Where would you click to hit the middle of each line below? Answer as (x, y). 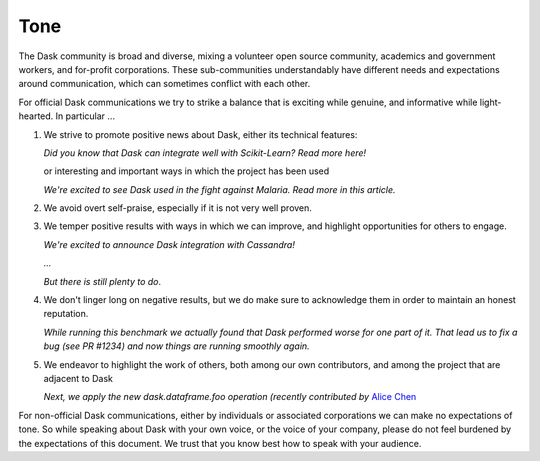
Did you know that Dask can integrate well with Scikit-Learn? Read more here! (205, 152)
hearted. (36, 116)
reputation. (66, 314)
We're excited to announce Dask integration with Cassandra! (169, 244)
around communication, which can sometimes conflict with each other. (164, 84)
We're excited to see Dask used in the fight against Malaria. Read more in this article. (219, 189)
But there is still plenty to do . (102, 281)
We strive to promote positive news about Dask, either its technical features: (200, 134)
